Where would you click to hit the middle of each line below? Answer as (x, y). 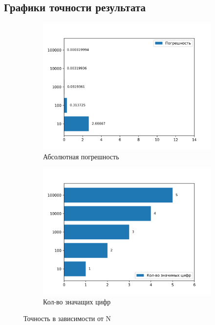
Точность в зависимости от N (67, 318)
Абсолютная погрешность (81, 156)
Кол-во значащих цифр (77, 301)
